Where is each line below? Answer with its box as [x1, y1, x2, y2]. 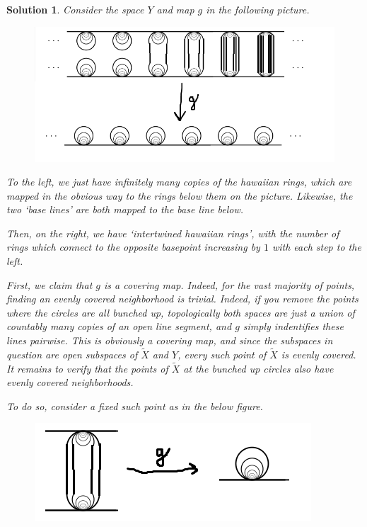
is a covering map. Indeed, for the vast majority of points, [104, 277, 355, 292]
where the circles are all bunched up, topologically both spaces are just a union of [6, 305, 355, 319]
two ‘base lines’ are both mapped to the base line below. [6, 202, 244, 217]
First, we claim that [6, 277, 93, 292]
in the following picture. [206, 2, 310, 16]
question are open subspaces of [6, 346, 138, 361]
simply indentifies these [243, 319, 344, 334]
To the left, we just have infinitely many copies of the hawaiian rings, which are [6, 174, 352, 189]
